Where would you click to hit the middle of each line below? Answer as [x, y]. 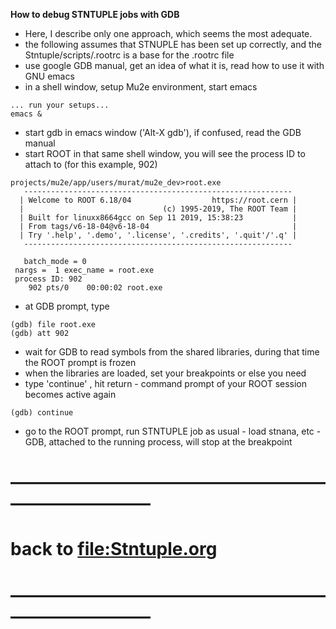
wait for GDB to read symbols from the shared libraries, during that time [172, 352]
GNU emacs [49, 76]
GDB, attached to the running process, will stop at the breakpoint [158, 442]
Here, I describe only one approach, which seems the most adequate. [168, 33]
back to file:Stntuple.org [114, 549]
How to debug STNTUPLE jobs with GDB [95, 14]
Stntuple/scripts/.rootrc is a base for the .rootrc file [129, 55]
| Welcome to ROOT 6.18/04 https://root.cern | [158, 200]
